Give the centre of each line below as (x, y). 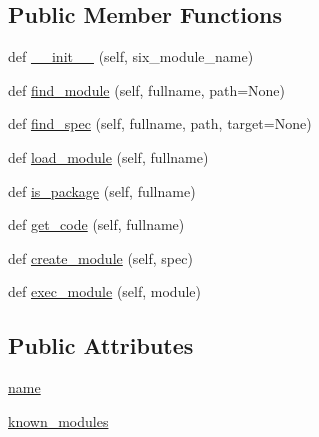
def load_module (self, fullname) (108, 156)
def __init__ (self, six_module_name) (131, 56)
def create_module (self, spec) (100, 257)
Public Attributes (101, 345)
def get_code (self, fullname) (96, 224)
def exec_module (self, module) (104, 291)
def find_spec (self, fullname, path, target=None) (160, 123)
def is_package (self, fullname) (102, 190)
